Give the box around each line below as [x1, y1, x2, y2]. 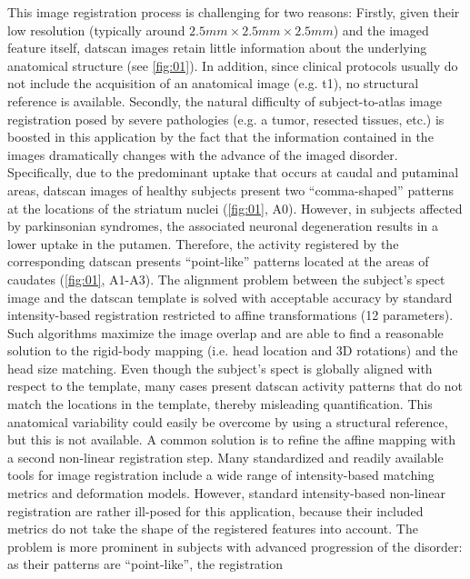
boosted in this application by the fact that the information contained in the [7, 127, 434, 146]
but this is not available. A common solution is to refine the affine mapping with [7, 430, 456, 449]
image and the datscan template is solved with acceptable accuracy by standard [7, 287, 453, 306]
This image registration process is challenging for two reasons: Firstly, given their [7, 3, 460, 21]
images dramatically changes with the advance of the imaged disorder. [7, 145, 398, 164]
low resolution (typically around [7, 20, 185, 39]
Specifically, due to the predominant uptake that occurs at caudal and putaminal [7, 163, 459, 182]
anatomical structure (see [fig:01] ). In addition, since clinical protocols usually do [7, 55, 458, 75]
